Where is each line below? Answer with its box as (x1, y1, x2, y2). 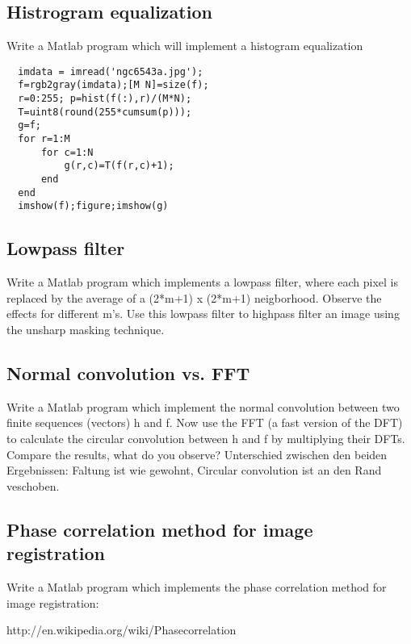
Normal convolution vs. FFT (6, 360, 250, 385)
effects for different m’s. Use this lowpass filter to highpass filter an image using (6, 305, 400, 322)
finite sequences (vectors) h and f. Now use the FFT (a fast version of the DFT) (6, 414, 403, 431)
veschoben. (6, 477, 60, 494)
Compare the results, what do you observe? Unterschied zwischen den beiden (6, 445, 388, 462)
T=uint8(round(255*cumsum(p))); (18, 106, 192, 118)
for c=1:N (40, 146, 94, 158)
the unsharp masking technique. (6, 321, 165, 337)
